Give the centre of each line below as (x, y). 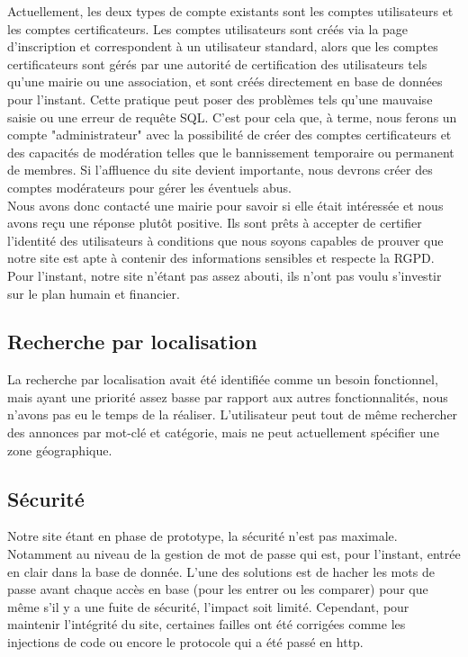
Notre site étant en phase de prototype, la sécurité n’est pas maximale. (202, 536)
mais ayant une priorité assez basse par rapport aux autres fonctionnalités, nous (228, 396)
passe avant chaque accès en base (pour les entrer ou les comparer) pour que (218, 589)
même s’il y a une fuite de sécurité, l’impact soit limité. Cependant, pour (208, 606)
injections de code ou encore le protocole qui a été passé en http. (185, 642)
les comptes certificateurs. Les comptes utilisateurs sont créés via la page (208, 28)
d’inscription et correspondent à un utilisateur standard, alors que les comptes (223, 46)
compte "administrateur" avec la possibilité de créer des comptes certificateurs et (229, 135)
